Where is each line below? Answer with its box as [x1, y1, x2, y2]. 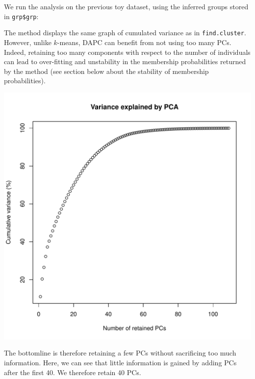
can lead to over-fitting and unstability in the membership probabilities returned [4, 56, 246, 67]
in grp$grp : [4, 11, 39, 21]
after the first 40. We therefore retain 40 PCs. [4, 367, 141, 377]
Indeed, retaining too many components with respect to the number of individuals [4, 47, 251, 57]
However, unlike [4, 37, 51, 47]
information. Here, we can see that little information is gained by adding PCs [4, 357, 237, 368]
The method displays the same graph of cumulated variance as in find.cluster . [4, 27, 246, 38]
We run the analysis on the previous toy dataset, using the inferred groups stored [4, 1, 249, 11]
